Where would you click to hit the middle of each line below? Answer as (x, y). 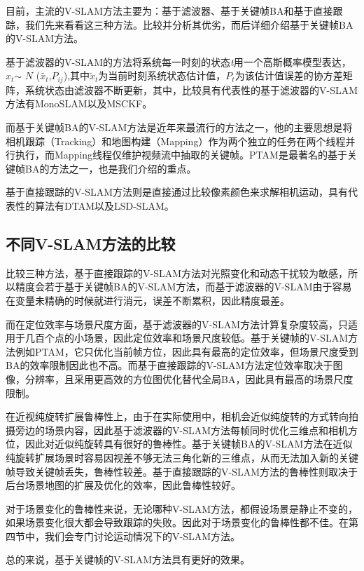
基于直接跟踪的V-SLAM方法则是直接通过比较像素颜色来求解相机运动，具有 (177, 192)
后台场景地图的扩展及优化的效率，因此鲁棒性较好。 (123, 485)
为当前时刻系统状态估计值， (162, 75)
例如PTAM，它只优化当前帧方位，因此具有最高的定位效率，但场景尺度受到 (187, 351)
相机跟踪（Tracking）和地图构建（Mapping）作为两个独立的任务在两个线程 (176, 141)
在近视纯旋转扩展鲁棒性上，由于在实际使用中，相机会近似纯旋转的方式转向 (177, 416)
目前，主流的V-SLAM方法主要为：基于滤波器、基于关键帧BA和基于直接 (169, 11)
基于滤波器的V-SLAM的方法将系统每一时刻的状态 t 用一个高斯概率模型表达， (178, 61)
